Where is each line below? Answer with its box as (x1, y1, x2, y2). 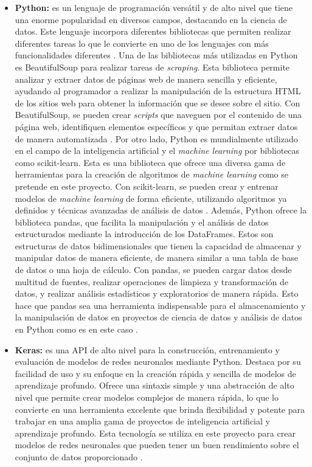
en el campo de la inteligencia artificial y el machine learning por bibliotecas (15, 144, 300, 157)
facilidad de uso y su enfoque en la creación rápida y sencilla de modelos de (15, 367, 296, 379)
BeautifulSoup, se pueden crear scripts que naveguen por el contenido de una (15, 108, 302, 121)
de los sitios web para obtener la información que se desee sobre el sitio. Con (15, 96, 300, 109)
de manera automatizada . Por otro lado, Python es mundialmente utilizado (15, 132, 298, 145)
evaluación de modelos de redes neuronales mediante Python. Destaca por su (15, 355, 301, 368)
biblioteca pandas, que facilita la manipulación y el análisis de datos (15, 215, 269, 228)
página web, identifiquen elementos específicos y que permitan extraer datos (15, 120, 298, 133)
